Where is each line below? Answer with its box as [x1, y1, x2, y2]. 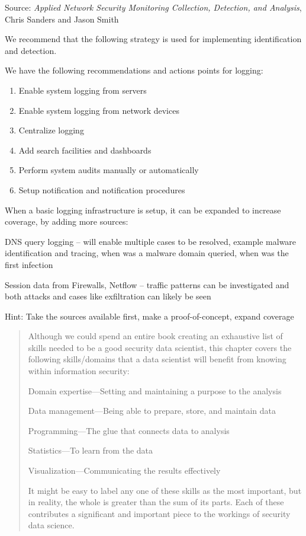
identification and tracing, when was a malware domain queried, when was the [5, 247, 289, 259]
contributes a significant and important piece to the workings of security [28, 507, 291, 519]
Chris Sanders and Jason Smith [5, 12, 119, 25]
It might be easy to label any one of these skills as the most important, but [28, 484, 302, 496]
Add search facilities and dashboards [18, 143, 152, 156]
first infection [5, 258, 53, 270]
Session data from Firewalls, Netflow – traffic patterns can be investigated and [5, 278, 289, 291]
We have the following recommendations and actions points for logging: [5, 64, 263, 76]
